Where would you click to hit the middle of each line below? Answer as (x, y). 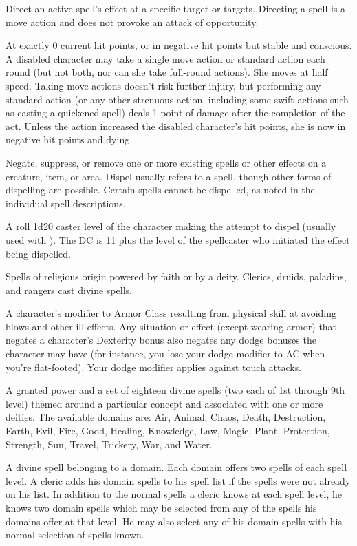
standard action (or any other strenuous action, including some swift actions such (177, 99)
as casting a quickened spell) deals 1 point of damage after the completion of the (175, 113)
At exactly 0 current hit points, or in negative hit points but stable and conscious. (179, 45)
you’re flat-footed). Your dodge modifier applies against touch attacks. (154, 367)
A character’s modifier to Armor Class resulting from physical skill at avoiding (171, 313)
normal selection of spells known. (75, 535)
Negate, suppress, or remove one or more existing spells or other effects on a (166, 162)
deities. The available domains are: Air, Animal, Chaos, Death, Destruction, (166, 417)
